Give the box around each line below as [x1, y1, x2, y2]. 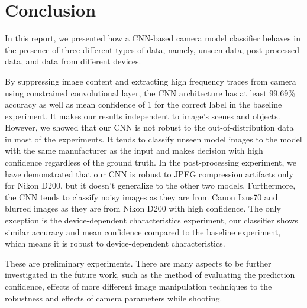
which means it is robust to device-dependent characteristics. [5, 237, 225, 249]
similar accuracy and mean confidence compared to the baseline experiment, [5, 225, 281, 238]
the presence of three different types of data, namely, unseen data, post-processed [5, 43, 299, 56]
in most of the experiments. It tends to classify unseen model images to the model [5, 132, 302, 145]
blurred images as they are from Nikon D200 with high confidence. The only [5, 202, 281, 215]
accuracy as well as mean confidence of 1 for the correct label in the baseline [5, 98, 282, 111]
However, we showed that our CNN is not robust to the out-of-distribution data [5, 121, 294, 134]
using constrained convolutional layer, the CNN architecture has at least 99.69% [5, 86, 295, 99]
